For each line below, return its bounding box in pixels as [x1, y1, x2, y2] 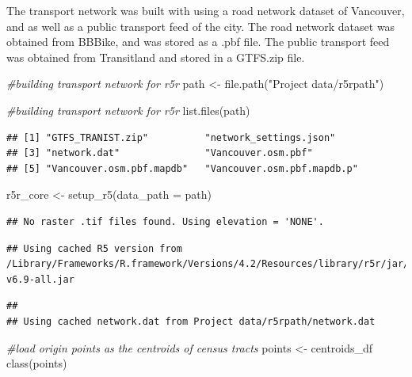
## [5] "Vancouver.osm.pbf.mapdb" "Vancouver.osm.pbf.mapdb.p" [6, 162, 358, 174]
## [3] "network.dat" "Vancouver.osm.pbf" [6, 147, 313, 159]
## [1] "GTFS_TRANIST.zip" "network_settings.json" [6, 131, 336, 143]
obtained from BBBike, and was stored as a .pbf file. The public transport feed [6, 33, 390, 50]
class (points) [6, 355, 67, 371]
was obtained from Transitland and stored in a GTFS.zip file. [6, 48, 305, 65]
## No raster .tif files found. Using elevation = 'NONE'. [6, 215, 324, 227]
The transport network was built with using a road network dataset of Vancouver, [6, 2, 405, 18]
